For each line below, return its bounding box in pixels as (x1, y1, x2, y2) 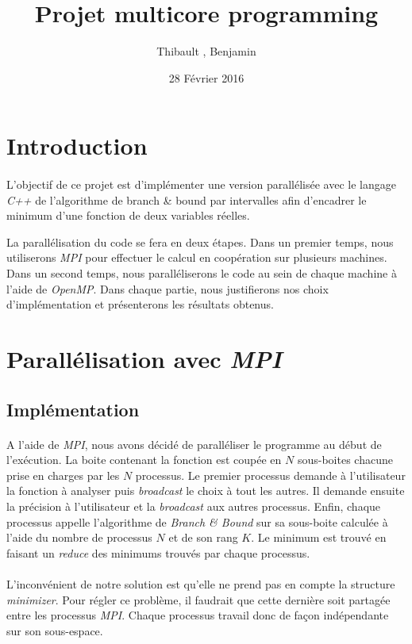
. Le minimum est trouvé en (251, 529, 387, 546)
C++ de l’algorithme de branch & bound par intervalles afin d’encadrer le (6, 191, 367, 208)
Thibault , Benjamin (156, 43, 256, 59)
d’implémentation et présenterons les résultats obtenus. (6, 296, 274, 312)
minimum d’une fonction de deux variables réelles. (6, 207, 250, 224)
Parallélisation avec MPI (6, 343, 282, 376)
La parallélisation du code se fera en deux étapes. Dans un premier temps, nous (6, 233, 394, 250)
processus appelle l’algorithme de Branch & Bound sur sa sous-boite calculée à (6, 513, 388, 530)
